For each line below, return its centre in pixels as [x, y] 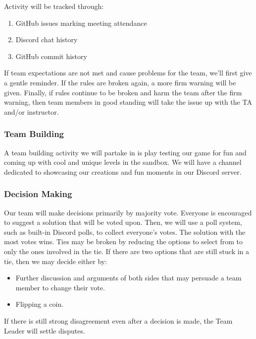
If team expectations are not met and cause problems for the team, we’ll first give [128, 73]
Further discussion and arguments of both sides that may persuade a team [128, 278]
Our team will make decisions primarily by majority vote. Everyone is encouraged [128, 212]
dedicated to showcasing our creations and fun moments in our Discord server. [123, 171]
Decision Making [38, 194]
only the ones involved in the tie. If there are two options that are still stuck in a [127, 251]
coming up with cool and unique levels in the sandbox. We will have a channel [123, 162]
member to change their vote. [60, 287]
